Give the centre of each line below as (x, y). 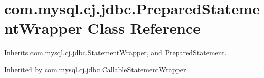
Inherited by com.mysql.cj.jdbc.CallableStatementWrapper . (96, 69)
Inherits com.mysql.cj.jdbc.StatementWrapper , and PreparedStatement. (115, 52)
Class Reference (144, 28)
